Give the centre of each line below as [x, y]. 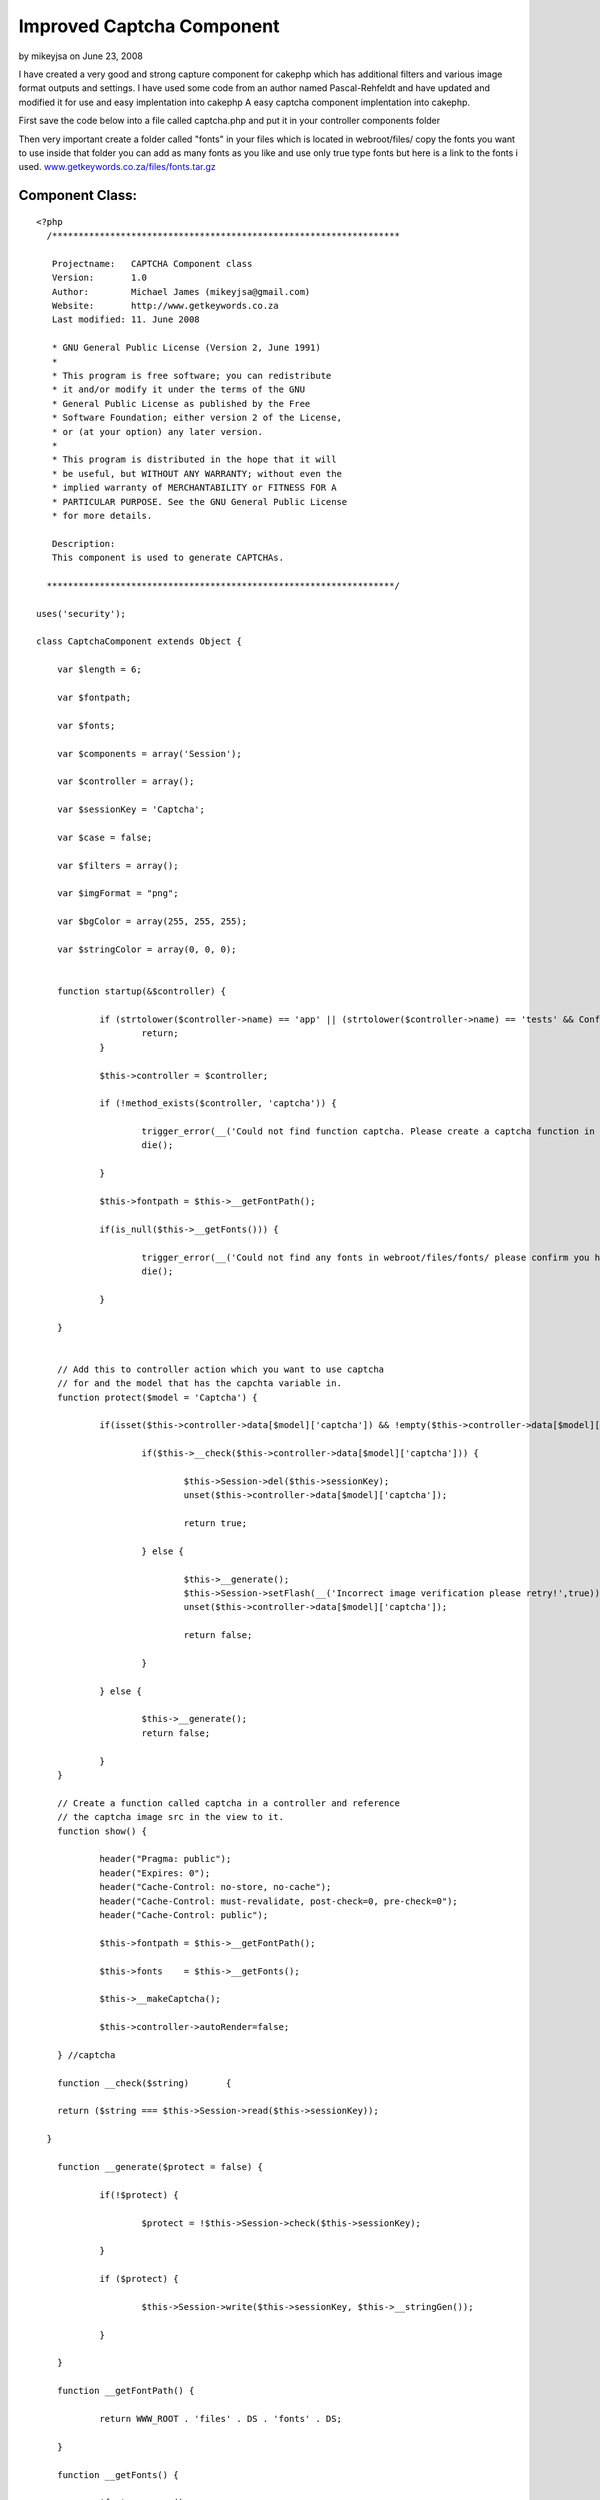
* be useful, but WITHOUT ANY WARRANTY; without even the [196, 473]
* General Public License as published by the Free [181, 403]
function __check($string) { [144, 2083]
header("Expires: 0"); [155, 1873]
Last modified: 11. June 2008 [125, 319]
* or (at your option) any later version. [157, 431]
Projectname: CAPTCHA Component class [152, 263]
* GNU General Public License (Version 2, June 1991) [186, 348]
